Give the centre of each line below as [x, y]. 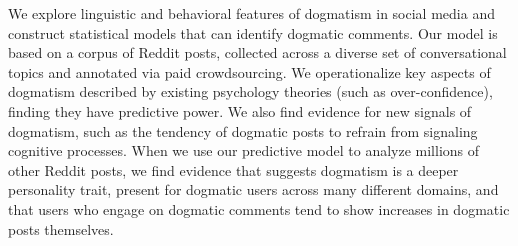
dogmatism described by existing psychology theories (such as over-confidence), [250, 91]
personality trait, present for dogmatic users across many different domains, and [253, 189]
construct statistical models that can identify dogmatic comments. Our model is [253, 32]
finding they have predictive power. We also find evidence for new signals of [240, 110]
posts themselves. [61, 228]
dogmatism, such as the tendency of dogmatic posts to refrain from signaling [243, 130]
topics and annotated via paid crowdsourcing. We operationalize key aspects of [249, 71]
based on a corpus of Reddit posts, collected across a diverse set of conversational [257, 52]
